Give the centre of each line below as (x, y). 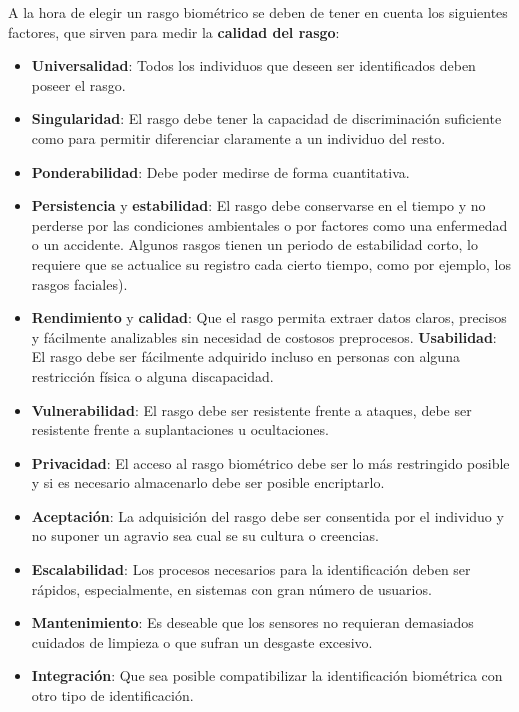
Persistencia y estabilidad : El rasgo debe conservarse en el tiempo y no (258, 205)
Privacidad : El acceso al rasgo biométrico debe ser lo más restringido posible (270, 462)
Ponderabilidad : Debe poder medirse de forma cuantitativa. (220, 171)
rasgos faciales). (79, 283)
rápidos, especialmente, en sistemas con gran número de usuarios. (231, 588)
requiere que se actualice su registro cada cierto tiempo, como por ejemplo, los (271, 263)
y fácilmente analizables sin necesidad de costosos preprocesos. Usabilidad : (264, 336)
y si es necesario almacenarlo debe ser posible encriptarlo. (208, 482)
